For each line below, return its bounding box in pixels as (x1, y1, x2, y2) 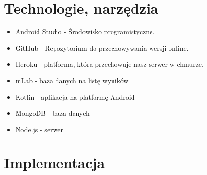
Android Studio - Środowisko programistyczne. (15, 26, 155, 36)
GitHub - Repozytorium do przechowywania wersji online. (15, 42, 188, 52)
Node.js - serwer (15, 124, 64, 134)
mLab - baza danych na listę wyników (15, 75, 129, 85)
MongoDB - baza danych (15, 108, 90, 118)
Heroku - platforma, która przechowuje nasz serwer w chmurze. (15, 59, 204, 69)
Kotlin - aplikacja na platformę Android (15, 91, 135, 102)
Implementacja (4, 153, 105, 173)
